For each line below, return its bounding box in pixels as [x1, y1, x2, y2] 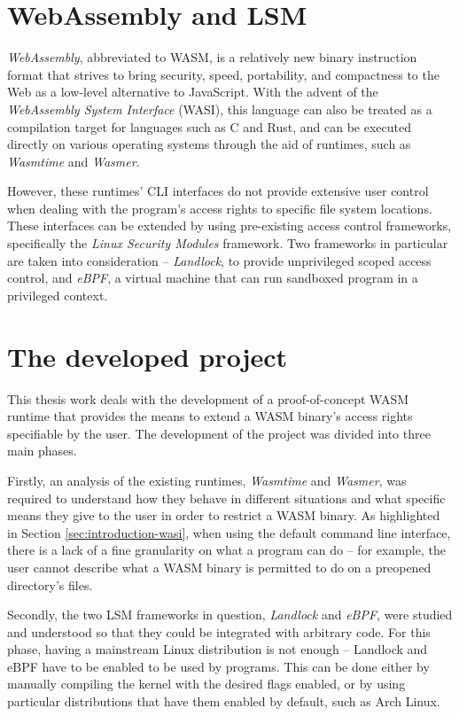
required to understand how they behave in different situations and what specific [7, 488, 446, 507]
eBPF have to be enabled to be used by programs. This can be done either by [7, 657, 430, 675]
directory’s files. [7, 575, 93, 594]
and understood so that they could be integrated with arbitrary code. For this [7, 622, 431, 641]
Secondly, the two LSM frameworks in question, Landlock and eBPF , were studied [7, 605, 453, 624]
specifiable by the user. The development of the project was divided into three [7, 424, 431, 442]
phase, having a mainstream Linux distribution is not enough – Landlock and [7, 640, 428, 658]
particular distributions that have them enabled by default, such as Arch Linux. [7, 692, 440, 711]
